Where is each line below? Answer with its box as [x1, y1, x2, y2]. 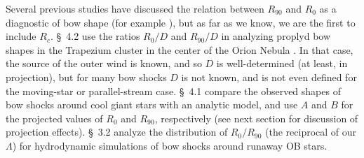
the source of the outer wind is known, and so [6, 56, 202, 71]
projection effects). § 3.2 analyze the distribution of [6, 124, 228, 139]
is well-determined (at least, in [216, 56, 348, 71]
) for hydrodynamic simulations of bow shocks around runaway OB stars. [12, 138, 328, 152]
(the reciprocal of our [265, 124, 357, 139]
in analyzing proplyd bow [221, 29, 331, 43]
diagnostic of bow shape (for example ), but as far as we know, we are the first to [6, 15, 356, 29]
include [6, 29, 36, 43]
